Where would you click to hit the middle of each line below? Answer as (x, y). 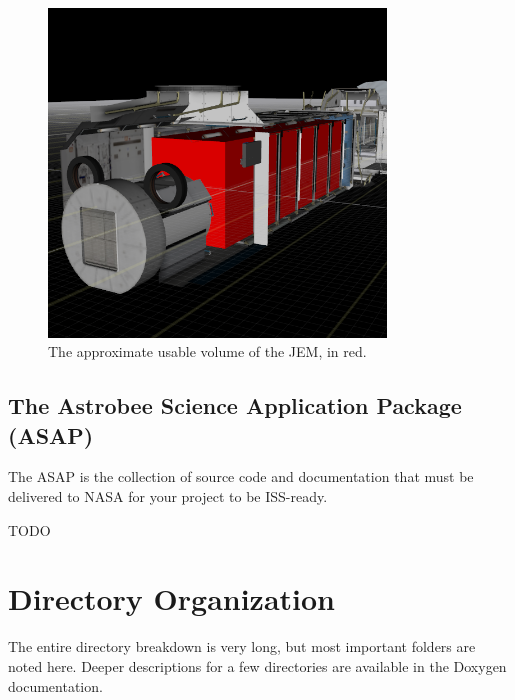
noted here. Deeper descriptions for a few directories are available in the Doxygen (257, 665)
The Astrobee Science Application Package (235, 405)
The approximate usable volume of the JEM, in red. (207, 351)
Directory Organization (172, 598)
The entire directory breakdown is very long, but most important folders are (242, 646)
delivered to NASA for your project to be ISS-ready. (168, 496)
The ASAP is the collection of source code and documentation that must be (241, 476)
